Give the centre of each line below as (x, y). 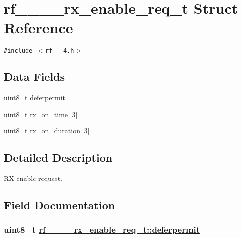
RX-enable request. (33, 178)
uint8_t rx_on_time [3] (41, 114)
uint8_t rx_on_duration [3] (47, 131)
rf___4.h (60, 51)
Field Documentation (60, 205)
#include (18, 51)
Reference (39, 28)
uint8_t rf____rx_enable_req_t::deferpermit (102, 229)
